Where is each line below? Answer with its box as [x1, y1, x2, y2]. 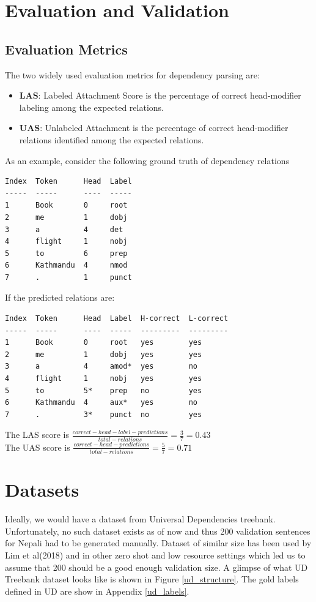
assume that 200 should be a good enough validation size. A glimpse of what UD [5, 560, 308, 573]
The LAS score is [5, 428, 69, 441]
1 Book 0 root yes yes [5, 338, 202, 347]
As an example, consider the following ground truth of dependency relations [5, 154, 290, 167]
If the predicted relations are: [5, 291, 115, 304]
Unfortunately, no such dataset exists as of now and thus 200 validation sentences [5, 524, 310, 537]
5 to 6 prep [5, 249, 128, 258]
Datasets [5, 477, 79, 502]
